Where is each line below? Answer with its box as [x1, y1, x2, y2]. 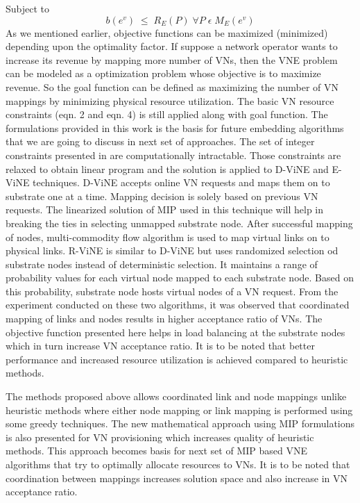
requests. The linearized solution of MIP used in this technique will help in [6, 202, 324, 217]
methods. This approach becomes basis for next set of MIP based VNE [6, 443, 307, 458]
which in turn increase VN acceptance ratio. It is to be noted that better [6, 338, 315, 353]
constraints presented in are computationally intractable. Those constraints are [6, 147, 341, 162]
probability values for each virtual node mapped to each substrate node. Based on [6, 270, 354, 285]
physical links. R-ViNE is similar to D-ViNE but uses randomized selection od [6, 243, 338, 258]
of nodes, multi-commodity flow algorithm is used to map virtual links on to [6, 229, 329, 244]
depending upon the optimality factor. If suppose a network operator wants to [6, 39, 338, 53]
